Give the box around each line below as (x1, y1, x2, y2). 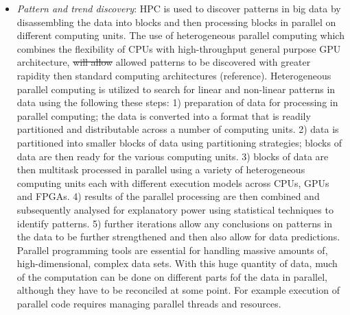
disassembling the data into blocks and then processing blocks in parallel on (16, 14, 336, 29)
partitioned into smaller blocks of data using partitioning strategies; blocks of (16, 135, 342, 149)
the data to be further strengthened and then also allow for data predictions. (16, 229, 340, 244)
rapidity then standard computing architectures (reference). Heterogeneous (16, 68, 331, 82)
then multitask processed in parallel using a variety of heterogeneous (16, 162, 305, 177)
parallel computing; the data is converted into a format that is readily (16, 108, 311, 123)
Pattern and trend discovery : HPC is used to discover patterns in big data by (16, 1, 341, 15)
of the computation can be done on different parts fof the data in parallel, (16, 269, 327, 283)
